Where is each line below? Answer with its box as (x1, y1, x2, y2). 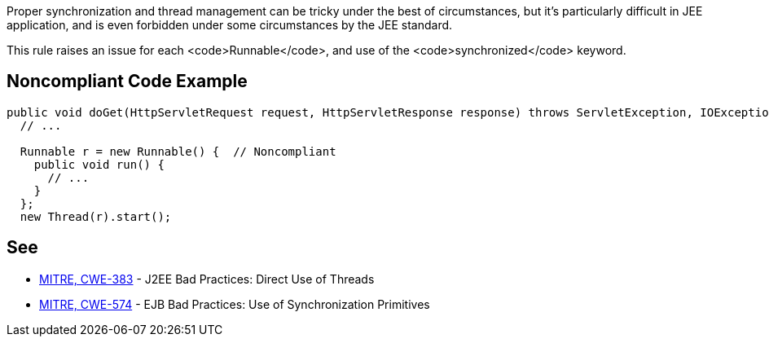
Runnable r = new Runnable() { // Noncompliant (20, 144, 336, 158)
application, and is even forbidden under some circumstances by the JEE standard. (7, 18, 453, 32)
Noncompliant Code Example (7, 71, 248, 92)
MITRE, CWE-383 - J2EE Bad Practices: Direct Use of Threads (39, 271, 375, 286)
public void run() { (33, 157, 165, 171)
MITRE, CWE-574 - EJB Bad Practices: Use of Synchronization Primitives (39, 297, 430, 311)
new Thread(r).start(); (20, 209, 172, 223)
